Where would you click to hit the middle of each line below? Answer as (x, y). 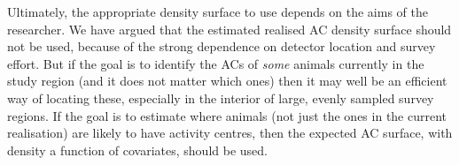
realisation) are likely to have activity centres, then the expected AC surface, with (230, 133)
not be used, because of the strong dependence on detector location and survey (222, 46)
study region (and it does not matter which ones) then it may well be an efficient (227, 81)
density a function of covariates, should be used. (137, 150)
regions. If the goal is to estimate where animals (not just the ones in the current (227, 115)
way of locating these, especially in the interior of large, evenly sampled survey (221, 97)
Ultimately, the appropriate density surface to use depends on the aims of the (218, 11)
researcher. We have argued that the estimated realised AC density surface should (229, 29)
